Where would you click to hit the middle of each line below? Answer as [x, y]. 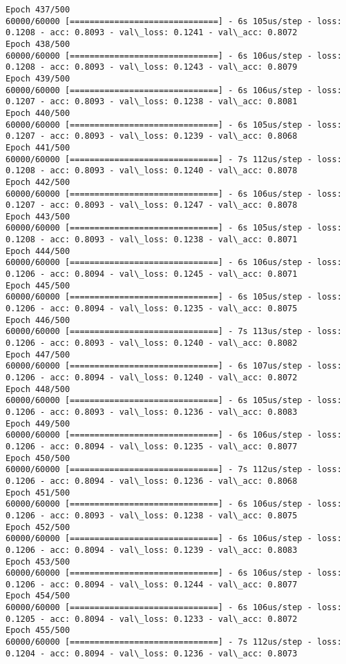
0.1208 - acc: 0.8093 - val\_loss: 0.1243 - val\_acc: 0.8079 [152, 67]
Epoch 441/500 [38, 147]
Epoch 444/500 [38, 251]
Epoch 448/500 [38, 389]
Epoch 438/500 [38, 44]
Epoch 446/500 [38, 320]
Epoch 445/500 [38, 285]
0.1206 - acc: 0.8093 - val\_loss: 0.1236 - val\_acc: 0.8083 [152, 412]
